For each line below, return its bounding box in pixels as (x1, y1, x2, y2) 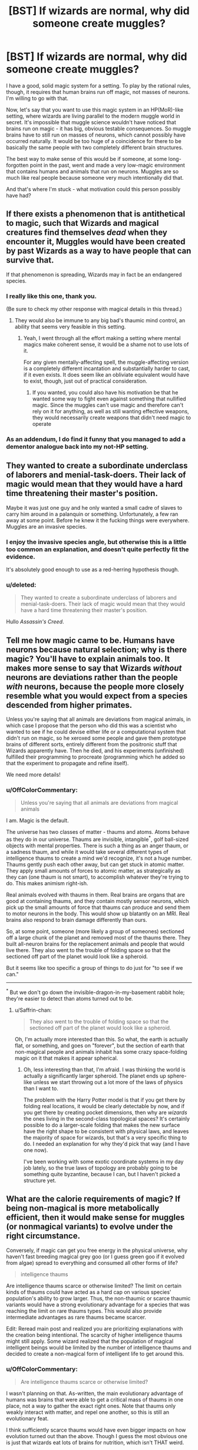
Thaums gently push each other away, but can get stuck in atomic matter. (6, 861, 184, 868)
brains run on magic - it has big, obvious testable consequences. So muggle (6, 125, 192, 132)
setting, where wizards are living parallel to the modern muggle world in (6, 112, 180, 119)
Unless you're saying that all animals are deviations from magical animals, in (6, 716, 191, 723)
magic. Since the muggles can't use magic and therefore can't (32, 402, 184, 409)
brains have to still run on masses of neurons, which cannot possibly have (6, 131, 186, 138)
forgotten (6, 161, 29, 169)
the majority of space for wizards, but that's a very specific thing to (23, 1134, 187, 1141)
